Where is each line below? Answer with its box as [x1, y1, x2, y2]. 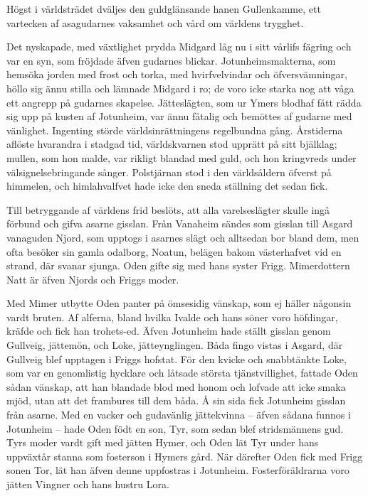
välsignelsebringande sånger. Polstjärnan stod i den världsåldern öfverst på [6, 164, 332, 179]
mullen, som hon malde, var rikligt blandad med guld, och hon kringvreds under [6, 150, 357, 165]
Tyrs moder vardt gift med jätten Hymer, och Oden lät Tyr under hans [6, 435, 319, 450]
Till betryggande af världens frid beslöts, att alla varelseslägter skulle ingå [6, 202, 330, 217]
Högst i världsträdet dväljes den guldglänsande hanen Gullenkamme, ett [6, 1, 321, 16]
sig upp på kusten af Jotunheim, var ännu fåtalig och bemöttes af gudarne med [6, 109, 352, 124]
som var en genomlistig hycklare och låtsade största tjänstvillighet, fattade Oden [6, 365, 358, 380]
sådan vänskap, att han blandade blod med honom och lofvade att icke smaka [6, 379, 346, 394]
